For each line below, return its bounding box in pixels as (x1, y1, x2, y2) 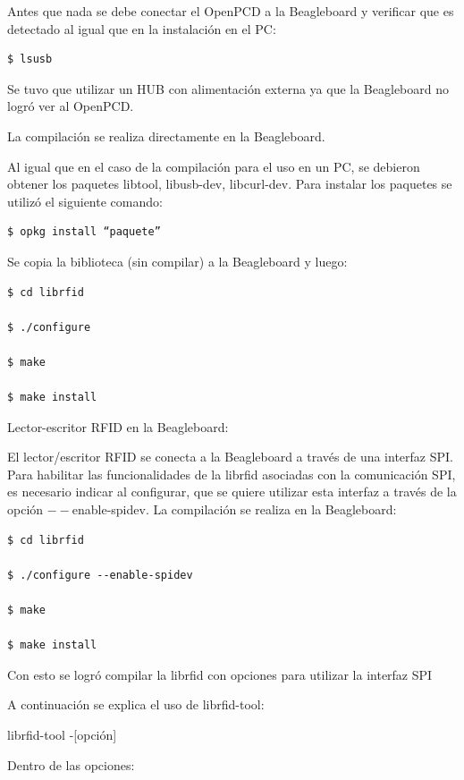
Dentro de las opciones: (7, 755, 135, 774)
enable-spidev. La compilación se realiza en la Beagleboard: (72, 500, 397, 519)
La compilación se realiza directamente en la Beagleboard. (7, 126, 325, 145)
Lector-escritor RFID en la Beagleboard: (7, 417, 229, 436)
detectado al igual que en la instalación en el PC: (7, 19, 276, 38)
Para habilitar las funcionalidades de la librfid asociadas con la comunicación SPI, (7, 464, 456, 483)
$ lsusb (7, 53, 53, 66)
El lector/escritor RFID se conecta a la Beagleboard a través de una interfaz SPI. (7, 447, 453, 466)
